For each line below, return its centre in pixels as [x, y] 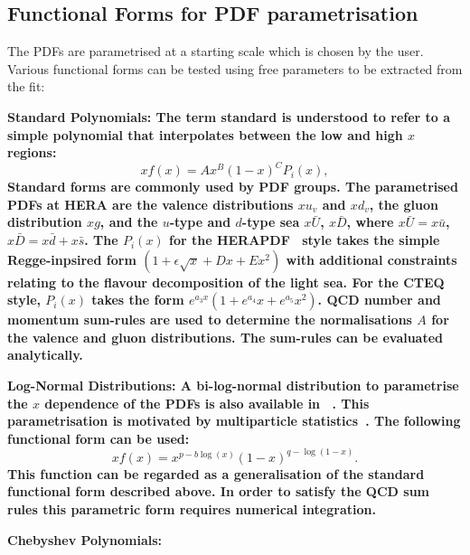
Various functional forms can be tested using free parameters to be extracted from [235, 68]
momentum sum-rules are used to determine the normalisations [210, 320]
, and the [129, 222]
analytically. [45, 355]
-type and [200, 222]
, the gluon [404, 204]
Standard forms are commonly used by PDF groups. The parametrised [233, 187]
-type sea [271, 222]
